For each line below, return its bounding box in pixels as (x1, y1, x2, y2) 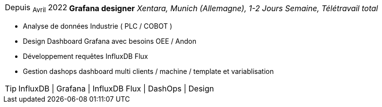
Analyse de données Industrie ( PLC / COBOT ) (23, 22, 173, 31)
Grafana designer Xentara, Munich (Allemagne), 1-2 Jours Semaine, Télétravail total (69, 3, 378, 13)
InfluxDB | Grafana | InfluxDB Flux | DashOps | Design (18, 84, 214, 94)
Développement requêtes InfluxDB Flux (23, 52, 148, 61)
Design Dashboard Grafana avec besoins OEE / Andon (23, 37, 196, 46)
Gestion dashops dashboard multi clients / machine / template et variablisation (23, 67, 274, 76)
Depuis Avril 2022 (5, 2, 68, 14)
